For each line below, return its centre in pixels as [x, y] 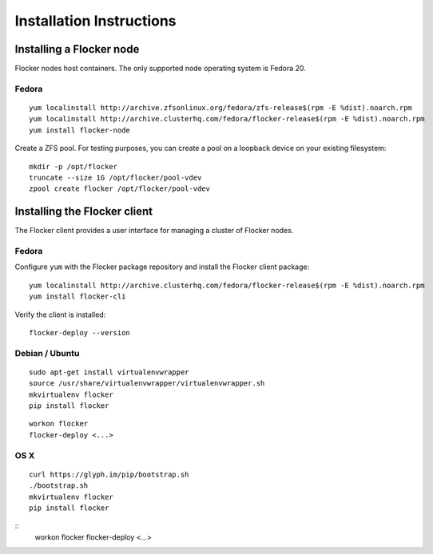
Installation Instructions [95, 21]
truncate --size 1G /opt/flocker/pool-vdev [115, 177]
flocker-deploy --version [80, 332]
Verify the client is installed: [60, 315]
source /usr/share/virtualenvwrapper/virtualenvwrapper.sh [147, 384]
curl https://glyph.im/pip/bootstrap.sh [109, 474]
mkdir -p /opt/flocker [73, 166]
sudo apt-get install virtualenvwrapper [109, 372]
